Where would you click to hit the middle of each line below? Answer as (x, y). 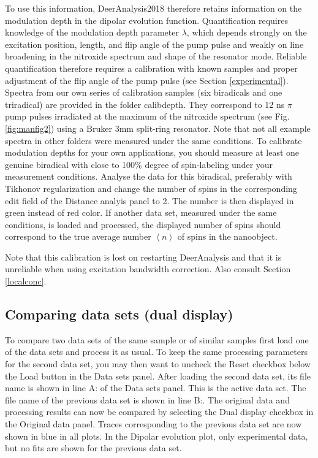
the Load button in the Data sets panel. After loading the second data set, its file (158, 376)
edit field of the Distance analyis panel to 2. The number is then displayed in (150, 200)
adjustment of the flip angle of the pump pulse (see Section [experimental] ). (147, 80)
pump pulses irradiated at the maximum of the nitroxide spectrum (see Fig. (147, 116)
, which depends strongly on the (247, 32)
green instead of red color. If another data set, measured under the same (141, 212)
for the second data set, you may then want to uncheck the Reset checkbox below (158, 364)
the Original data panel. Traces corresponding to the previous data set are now (153, 424)
